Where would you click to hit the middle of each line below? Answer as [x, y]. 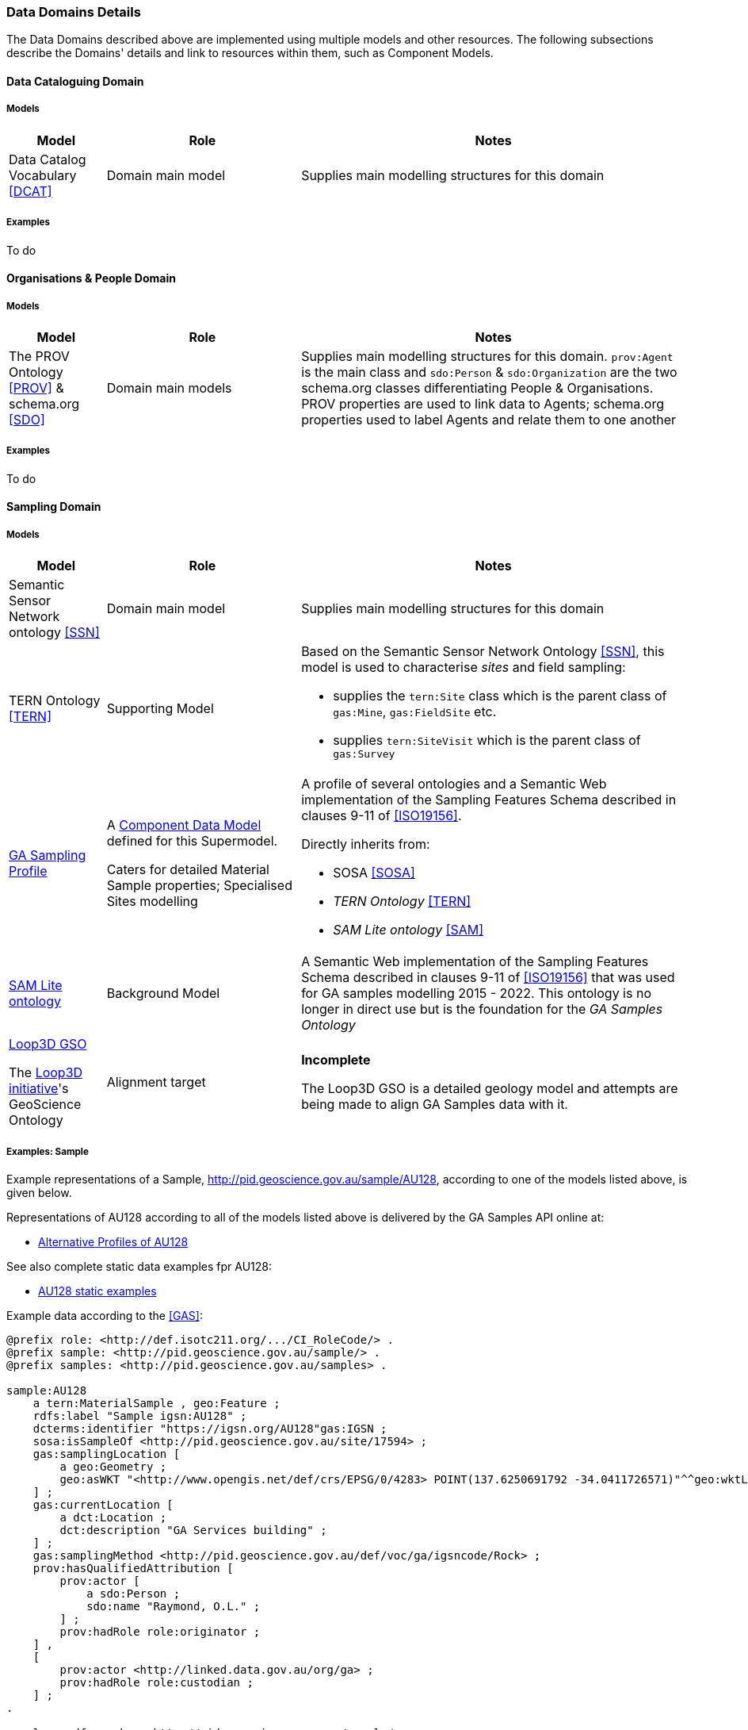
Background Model [163, 994]
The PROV [39, 356]
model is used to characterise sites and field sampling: [464, 667]
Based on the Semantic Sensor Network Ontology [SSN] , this [483, 652]
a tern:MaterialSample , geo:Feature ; [156, 1403]
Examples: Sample [48, 1151]
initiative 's [39, 1089]
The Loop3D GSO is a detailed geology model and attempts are [490, 1089]
